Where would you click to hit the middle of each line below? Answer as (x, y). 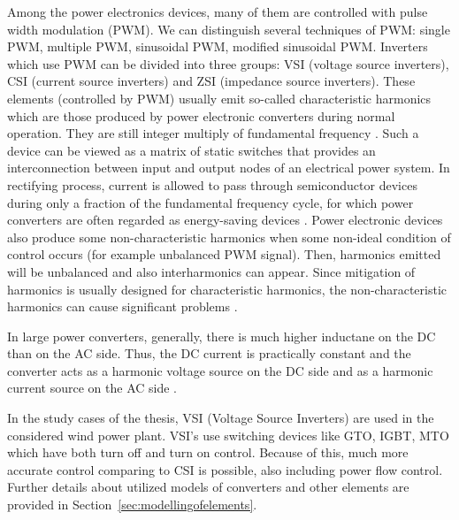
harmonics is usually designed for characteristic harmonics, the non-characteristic (227, 289)
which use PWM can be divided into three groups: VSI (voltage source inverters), (228, 63)
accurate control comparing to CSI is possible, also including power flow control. (225, 469)
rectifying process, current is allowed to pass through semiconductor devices (212, 184)
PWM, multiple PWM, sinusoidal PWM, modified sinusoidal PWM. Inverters (218, 46)
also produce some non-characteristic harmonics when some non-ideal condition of (229, 237)
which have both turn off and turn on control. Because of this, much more (208, 452)
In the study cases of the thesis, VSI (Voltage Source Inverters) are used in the (221, 418)
